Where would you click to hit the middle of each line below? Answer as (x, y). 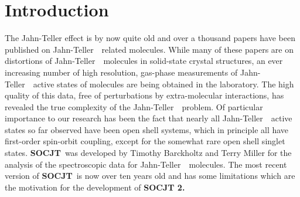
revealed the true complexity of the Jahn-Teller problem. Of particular (134, 106)
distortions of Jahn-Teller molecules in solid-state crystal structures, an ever (144, 61)
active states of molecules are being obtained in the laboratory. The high (163, 84)
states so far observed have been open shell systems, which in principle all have (147, 129)
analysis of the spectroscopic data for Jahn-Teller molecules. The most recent (146, 164)
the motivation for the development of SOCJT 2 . (95, 187)
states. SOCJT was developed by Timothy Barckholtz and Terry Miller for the (148, 153)
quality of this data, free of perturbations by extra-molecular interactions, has (144, 95)
